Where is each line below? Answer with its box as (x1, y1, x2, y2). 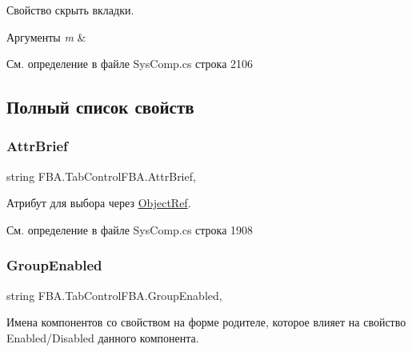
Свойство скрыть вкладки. (6, 2, 134, 18)
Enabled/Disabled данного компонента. (6, 329, 199, 346)
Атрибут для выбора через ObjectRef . (6, 194, 191, 211)
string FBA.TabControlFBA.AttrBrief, (6, 167, 196, 184)
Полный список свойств (6, 94, 194, 119)
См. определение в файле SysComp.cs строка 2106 (6, 55, 254, 72)
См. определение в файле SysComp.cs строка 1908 (6, 221, 254, 238)
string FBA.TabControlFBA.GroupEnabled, (6, 286, 222, 303)
